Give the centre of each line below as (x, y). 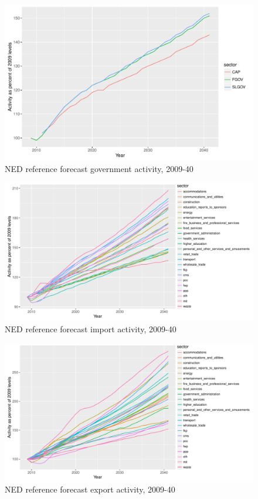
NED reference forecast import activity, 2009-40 (91, 328)
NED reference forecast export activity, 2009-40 (90, 489)
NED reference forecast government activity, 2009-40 (99, 168)
